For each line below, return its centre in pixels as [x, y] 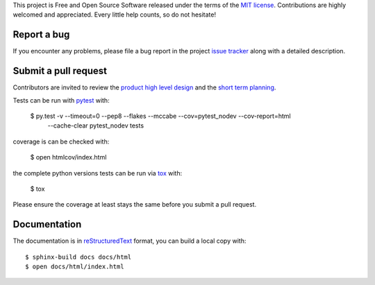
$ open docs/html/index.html [75, 267]
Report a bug [41, 35]
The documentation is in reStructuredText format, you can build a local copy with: [130, 241]
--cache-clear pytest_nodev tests [96, 126]
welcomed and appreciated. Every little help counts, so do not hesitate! [115, 15]
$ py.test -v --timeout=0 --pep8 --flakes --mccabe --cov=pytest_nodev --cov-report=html [160, 116]
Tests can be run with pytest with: [61, 100]
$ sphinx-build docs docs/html [78, 257]
